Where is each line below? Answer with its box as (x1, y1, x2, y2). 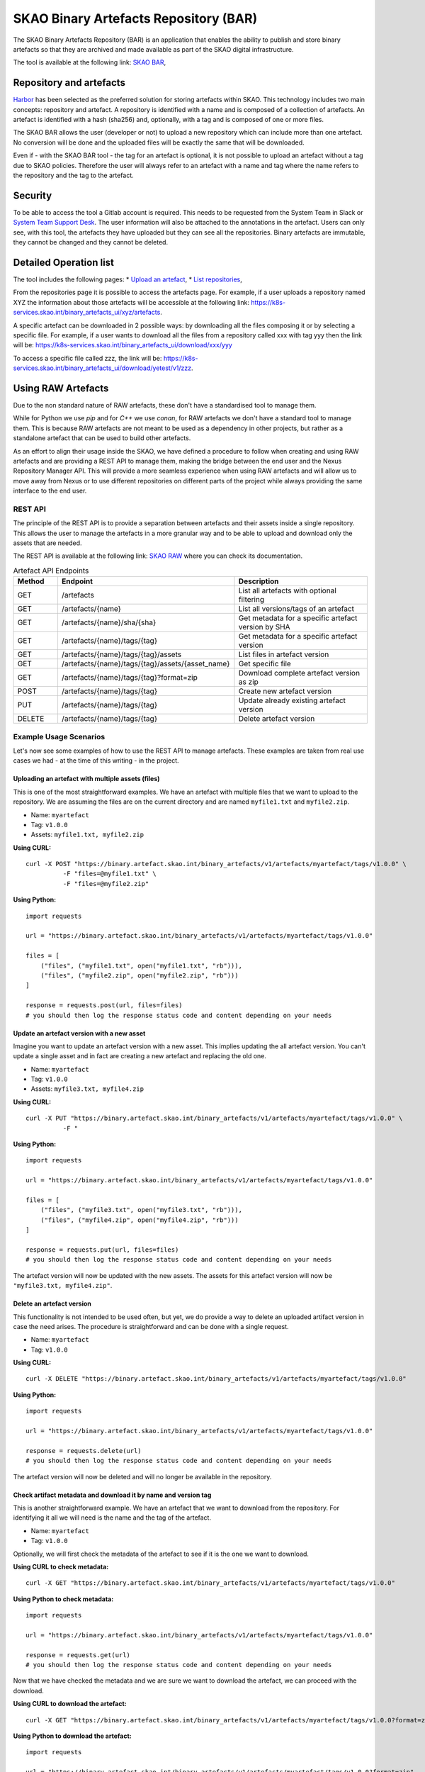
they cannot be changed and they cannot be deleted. (13, 238, 169, 247)
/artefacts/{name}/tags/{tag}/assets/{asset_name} (61, 659, 230, 669)
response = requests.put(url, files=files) (25, 1245, 179, 1254)
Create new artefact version (238, 686, 332, 696)
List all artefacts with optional (238, 585, 336, 595)
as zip (238, 677, 259, 687)
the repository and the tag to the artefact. (13, 171, 134, 179)
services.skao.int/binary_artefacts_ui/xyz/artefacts (13, 308, 161, 317)
